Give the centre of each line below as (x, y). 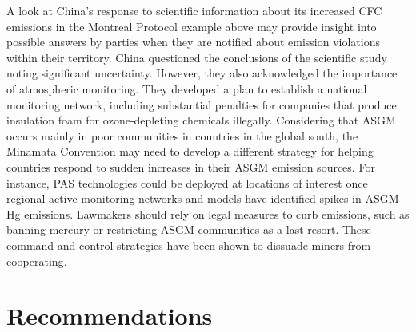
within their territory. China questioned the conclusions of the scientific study (197, 57)
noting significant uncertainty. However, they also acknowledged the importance (202, 73)
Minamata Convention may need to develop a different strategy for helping (190, 151)
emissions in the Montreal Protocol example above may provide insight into (192, 26)
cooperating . (37, 261)
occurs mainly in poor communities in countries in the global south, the (182, 135)
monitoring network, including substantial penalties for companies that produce (202, 104)
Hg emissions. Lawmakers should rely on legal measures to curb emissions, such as (208, 213)
